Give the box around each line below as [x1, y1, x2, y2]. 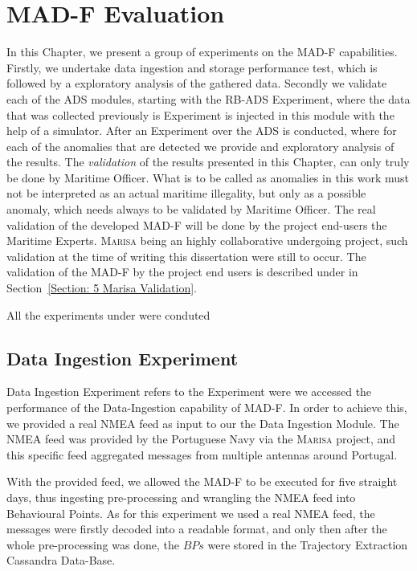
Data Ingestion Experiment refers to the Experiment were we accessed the [6, 383, 372, 400]
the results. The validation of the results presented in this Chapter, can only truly [6, 153, 410, 170]
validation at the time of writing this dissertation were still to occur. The [6, 247, 366, 264]
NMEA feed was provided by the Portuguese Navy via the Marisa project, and [6, 430, 396, 447]
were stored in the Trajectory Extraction [207, 536, 408, 553]
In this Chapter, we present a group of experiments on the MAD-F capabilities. [6, 43, 398, 60]
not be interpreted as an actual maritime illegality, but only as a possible [6, 185, 366, 202]
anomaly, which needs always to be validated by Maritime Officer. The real [6, 201, 376, 218]
